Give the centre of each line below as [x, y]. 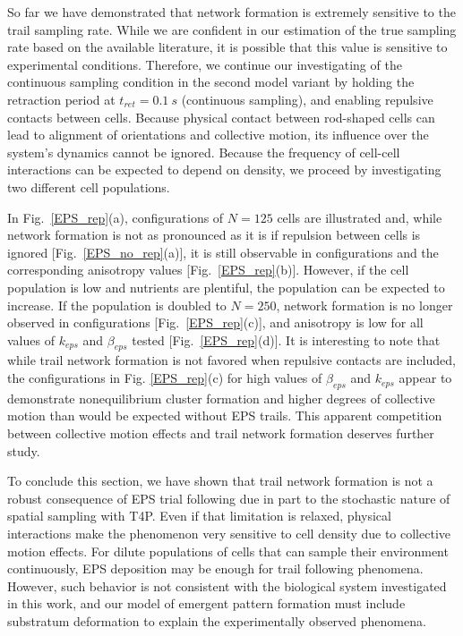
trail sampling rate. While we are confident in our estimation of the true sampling [232, 29]
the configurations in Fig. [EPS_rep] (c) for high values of [165, 378]
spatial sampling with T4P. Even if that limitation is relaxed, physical [199, 516]
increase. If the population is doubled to [117, 305]
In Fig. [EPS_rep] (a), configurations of [116, 217]
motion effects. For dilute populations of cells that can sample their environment [228, 551]
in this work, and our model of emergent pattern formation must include [206, 603]
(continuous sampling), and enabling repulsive [307, 99]
